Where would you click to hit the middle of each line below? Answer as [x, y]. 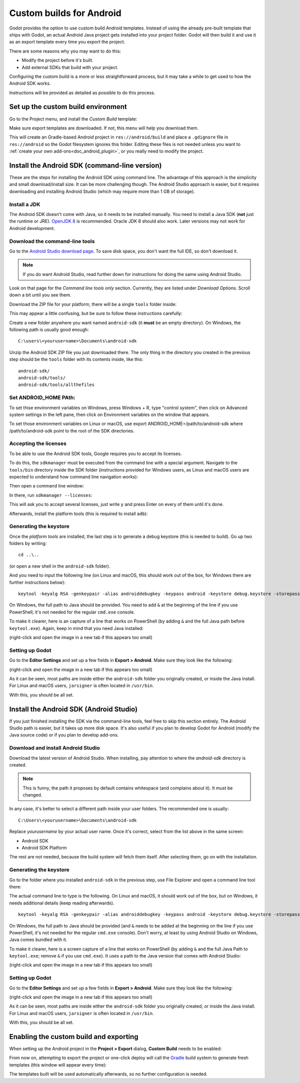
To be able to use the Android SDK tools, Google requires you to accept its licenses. [95, 453]
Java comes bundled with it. [38, 939]
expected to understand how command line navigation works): [74, 476]
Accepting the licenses [38, 443]
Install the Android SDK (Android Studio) [73, 709]
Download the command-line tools [52, 241]
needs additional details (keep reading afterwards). [62, 903]
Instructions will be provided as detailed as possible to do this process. [82, 92]
